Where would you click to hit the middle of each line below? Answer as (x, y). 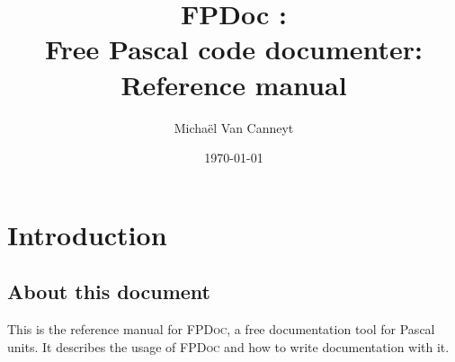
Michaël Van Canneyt (234, 127)
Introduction (87, 234)
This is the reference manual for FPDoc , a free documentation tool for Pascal (221, 329)
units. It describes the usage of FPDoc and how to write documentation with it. (228, 346)
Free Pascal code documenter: (233, 49)
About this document (109, 291)
